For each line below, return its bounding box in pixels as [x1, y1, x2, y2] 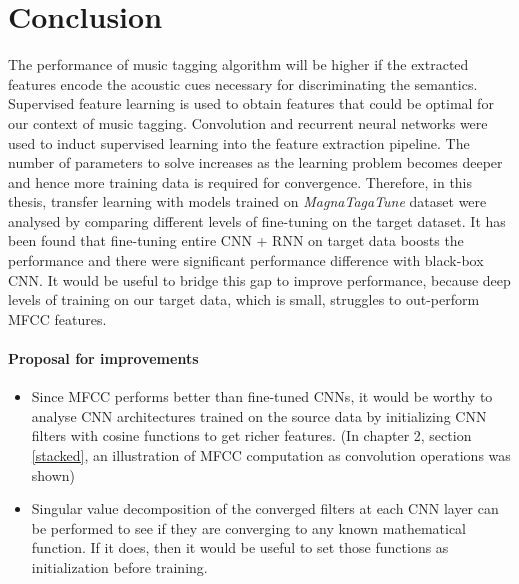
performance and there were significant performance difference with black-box [8, 250, 484, 271]
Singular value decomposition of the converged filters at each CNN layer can [31, 498, 499, 519]
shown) [31, 464, 76, 485]
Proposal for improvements [8, 348, 199, 369]
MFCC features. [8, 308, 107, 329]
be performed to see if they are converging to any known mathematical [31, 517, 467, 538]
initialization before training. [31, 556, 208, 577]
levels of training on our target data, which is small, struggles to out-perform [8, 289, 480, 310]
